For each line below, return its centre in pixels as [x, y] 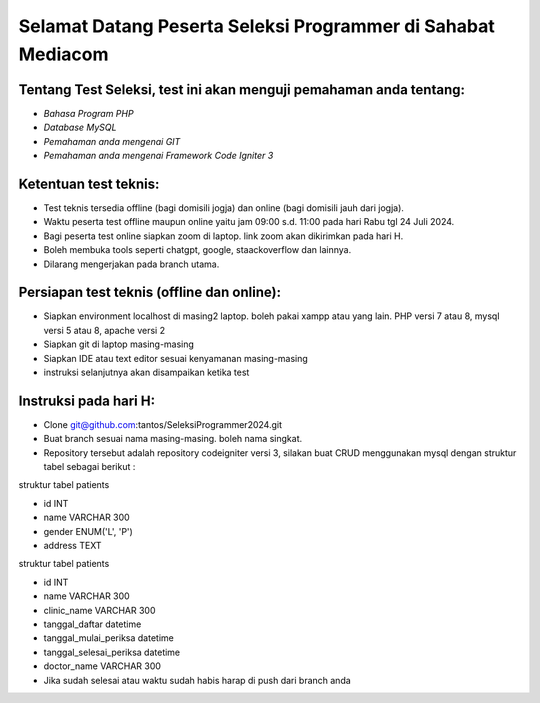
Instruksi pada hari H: [86, 400]
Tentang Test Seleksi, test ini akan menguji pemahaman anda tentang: [241, 89]
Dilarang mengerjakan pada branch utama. [131, 264]
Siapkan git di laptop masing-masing [119, 344]
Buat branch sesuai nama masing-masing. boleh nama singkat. [173, 439]
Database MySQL [80, 127]
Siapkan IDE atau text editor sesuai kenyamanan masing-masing [176, 358]
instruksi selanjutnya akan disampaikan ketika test [146, 372]
